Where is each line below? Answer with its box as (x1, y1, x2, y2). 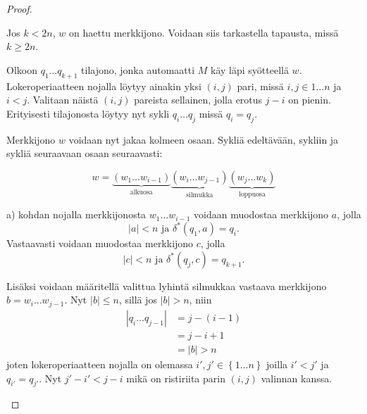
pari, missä (237, 78, 284, 93)
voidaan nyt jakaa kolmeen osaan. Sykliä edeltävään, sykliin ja (68, 132, 339, 146)
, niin (189, 292, 212, 307)
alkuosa (130, 188, 153, 196)
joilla (266, 357, 288, 372)
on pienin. (288, 92, 331, 107)
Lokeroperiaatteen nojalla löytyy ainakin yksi (6, 78, 201, 93)
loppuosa (239, 190, 266, 198)
